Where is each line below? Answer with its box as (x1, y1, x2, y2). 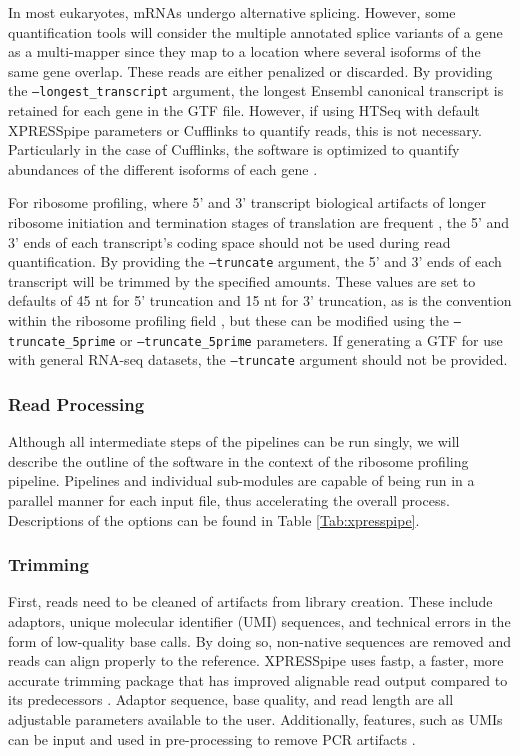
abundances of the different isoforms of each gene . (8, 158, 318, 179)
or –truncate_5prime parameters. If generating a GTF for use (120, 329, 503, 350)
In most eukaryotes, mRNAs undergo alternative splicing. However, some (8, 2, 456, 22)
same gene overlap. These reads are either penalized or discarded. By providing (8, 60, 493, 81)
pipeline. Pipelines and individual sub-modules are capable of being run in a (8, 470, 475, 491)
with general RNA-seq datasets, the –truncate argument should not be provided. (8, 349, 508, 370)
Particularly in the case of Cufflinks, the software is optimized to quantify (8, 139, 460, 160)
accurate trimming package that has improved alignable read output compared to (8, 669, 508, 690)
